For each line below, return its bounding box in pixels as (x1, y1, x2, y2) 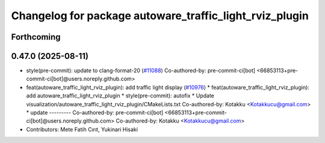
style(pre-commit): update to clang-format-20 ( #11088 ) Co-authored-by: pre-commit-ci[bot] (26, 67, 256, 75)
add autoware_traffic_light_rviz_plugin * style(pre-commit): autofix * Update (26, 92, 215, 99)
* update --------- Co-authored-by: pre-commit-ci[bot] (26, 109, 164, 117)
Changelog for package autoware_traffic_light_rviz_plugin (11, 9, 309, 22)
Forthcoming (11, 32, 61, 42)
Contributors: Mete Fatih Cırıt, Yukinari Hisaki (26, 126, 138, 133)
